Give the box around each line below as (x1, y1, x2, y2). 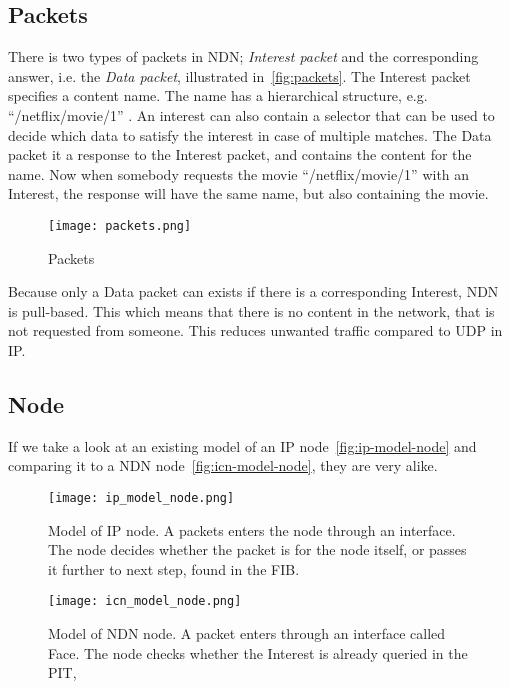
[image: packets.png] (48, 218, 192, 233)
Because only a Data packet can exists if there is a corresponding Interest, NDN (8, 281, 499, 302)
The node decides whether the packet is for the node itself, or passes (48, 539, 467, 560)
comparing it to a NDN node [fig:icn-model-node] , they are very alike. (8, 455, 438, 476)
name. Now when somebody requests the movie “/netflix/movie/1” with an (8, 163, 470, 184)
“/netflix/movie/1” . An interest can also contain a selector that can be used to (8, 104, 495, 125)
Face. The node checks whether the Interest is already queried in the (48, 642, 468, 663)
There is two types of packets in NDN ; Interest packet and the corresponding (8, 46, 479, 67)
